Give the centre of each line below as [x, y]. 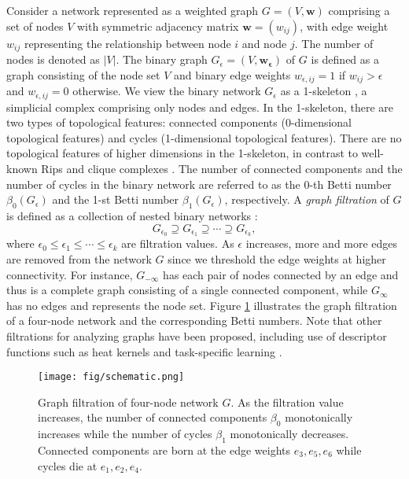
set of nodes [35, 26]
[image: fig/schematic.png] [111, 377]
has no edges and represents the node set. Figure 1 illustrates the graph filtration [202, 305]
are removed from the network [79, 258]
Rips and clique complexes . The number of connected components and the [222, 168]
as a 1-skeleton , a [324, 91]
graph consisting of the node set [83, 74]
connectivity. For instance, [70, 274]
